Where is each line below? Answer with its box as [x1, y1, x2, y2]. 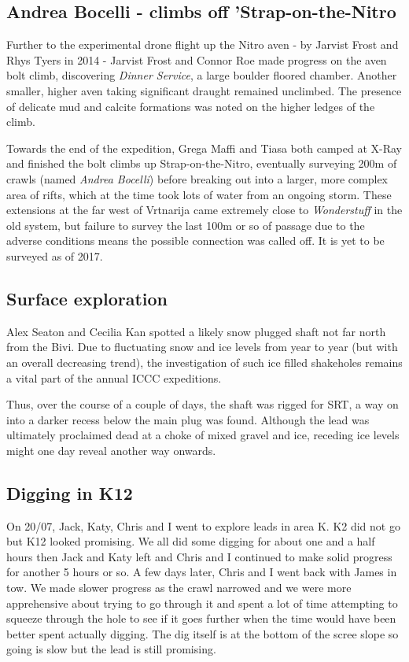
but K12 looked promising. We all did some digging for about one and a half [6, 533, 375, 549]
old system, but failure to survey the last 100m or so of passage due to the [6, 216, 365, 233]
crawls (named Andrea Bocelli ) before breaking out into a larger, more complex [6, 170, 389, 187]
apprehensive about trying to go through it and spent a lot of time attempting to [6, 594, 398, 611]
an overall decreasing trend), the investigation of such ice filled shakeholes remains [6, 353, 403, 370]
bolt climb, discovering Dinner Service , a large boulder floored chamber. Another [6, 67, 397, 83]
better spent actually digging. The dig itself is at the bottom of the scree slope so [6, 625, 399, 642]
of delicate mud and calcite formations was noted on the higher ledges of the [6, 98, 375, 114]
